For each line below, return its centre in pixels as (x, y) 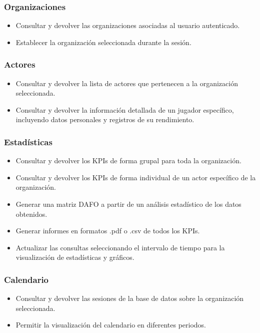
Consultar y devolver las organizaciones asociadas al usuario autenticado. (128, 25)
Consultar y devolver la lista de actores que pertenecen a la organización (127, 83)
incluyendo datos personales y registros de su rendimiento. (105, 119)
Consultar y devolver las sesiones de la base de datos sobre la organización (130, 298)
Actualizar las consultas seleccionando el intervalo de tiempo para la (120, 247)
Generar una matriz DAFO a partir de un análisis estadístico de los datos (128, 204)
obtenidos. (31, 214)
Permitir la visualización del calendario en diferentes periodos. (111, 325)
